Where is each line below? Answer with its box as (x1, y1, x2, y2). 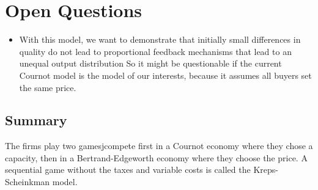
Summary (5, 111, 67, 130)
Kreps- (253, 163, 278, 176)
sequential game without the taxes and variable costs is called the (5, 163, 251, 176)
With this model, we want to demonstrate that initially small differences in (19, 33, 301, 46)
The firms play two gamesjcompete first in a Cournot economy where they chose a (5, 139, 313, 152)
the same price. (19, 81, 76, 93)
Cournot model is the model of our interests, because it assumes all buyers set (19, 68, 312, 81)
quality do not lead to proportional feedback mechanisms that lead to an (19, 45, 292, 57)
